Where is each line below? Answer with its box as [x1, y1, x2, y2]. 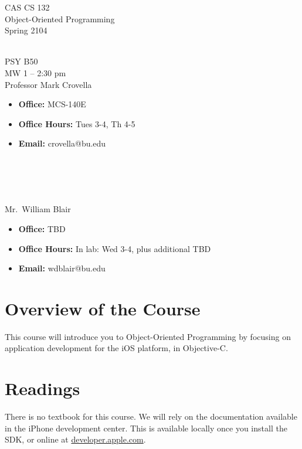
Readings [5, 376, 80, 400]
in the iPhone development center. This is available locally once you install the [5, 421, 287, 434]
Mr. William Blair [5, 203, 71, 215]
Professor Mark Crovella [5, 78, 92, 90]
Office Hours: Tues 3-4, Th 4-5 [18, 117, 135, 130]
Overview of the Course [5, 296, 201, 320]
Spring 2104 [5, 24, 47, 36]
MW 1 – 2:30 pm [5, 66, 66, 79]
